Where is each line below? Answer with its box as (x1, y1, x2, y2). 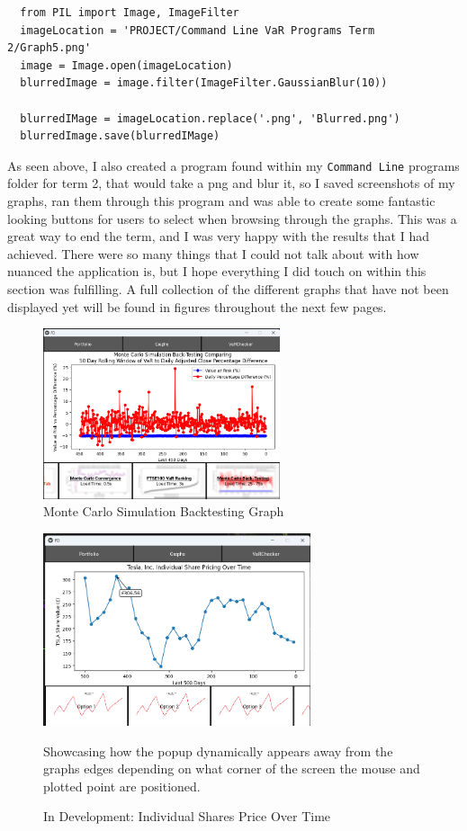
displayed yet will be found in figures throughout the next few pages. (7, 297, 387, 316)
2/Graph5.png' (7, 41, 92, 55)
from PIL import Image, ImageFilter (20, 6, 239, 19)
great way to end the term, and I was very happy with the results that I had (7, 227, 429, 246)
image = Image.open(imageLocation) (20, 58, 233, 72)
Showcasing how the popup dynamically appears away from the (43, 741, 393, 760)
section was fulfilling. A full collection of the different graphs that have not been (7, 279, 449, 298)
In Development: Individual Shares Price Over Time (43, 807, 331, 826)
